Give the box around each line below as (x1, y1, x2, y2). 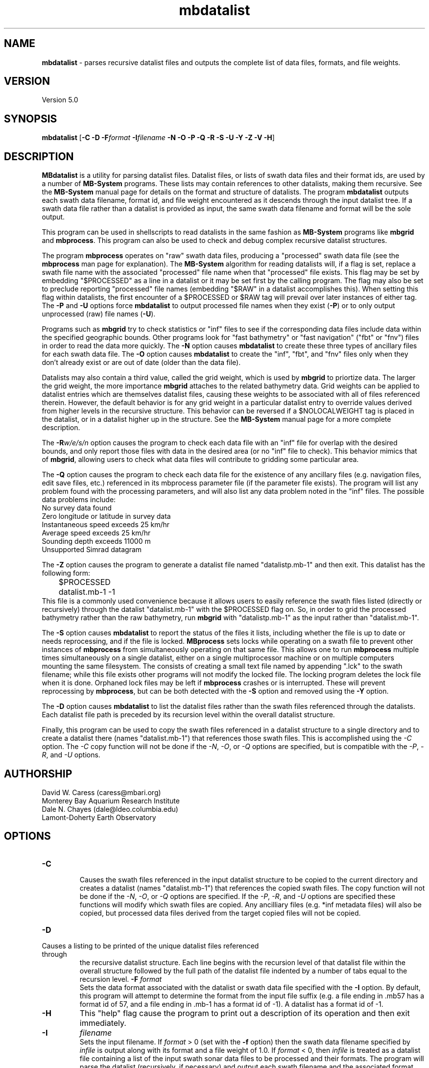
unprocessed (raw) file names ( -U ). (42, 310, 156, 318)
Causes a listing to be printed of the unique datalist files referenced (42, 941, 259, 950)
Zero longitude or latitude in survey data (42, 512, 171, 521)
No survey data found (42, 504, 112, 512)
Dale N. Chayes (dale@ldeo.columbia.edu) (42, 804, 178, 813)
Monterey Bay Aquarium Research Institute (42, 796, 180, 805)
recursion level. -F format (79, 974, 162, 983)
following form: (42, 569, 91, 578)
